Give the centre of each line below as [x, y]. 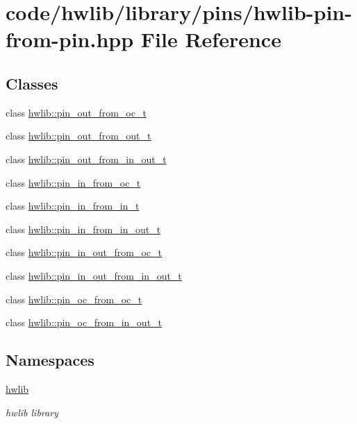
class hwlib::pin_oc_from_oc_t [74, 299]
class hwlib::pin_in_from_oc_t [73, 182]
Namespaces [50, 360]
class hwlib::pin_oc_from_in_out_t [84, 322]
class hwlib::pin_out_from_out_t [78, 136]
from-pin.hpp [70, 39]
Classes [32, 83]
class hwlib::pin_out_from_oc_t [76, 112]
